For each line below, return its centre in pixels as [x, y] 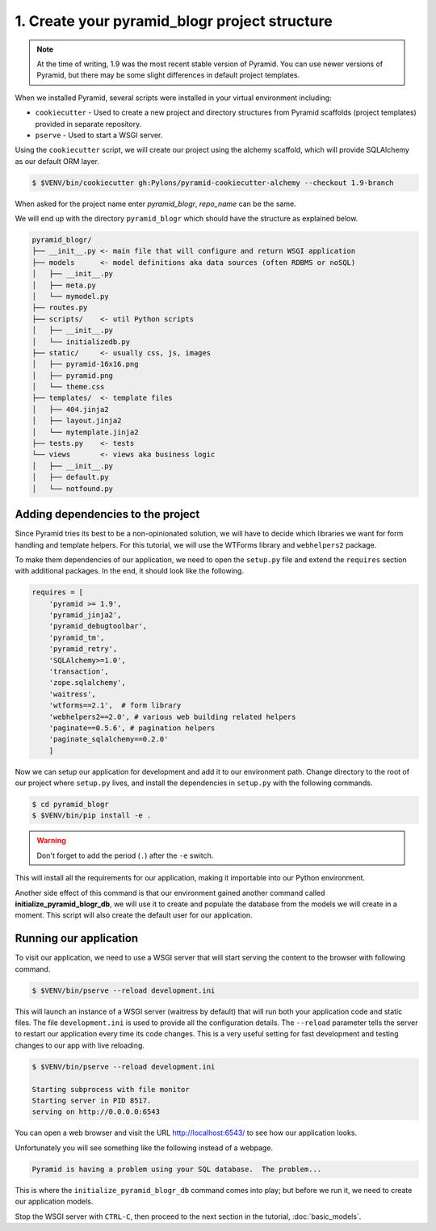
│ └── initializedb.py [81, 342]
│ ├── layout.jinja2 [77, 421]
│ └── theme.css [68, 387]
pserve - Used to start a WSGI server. [99, 135]
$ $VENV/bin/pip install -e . [92, 815]
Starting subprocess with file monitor [111, 1089]
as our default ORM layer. [57, 161]
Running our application [77, 938]
